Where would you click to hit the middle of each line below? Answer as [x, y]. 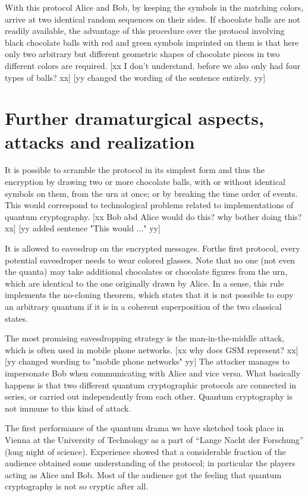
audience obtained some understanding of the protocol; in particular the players [150, 463]
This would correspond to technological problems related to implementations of [149, 205]
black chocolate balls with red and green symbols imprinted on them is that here [152, 42]
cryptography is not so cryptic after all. [77, 486]
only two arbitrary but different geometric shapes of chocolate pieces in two [142, 54]
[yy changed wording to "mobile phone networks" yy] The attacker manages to [147, 361]
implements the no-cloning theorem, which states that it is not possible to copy [149, 295]
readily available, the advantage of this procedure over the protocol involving [145, 31]
